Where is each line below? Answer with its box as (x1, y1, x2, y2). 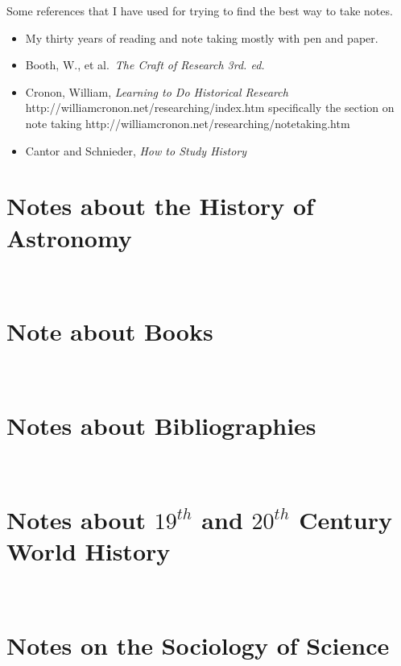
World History (6, 534, 171, 567)
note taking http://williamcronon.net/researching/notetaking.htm (25, 114, 350, 131)
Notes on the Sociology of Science (6, 628, 390, 661)
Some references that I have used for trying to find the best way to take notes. (6, 2, 393, 19)
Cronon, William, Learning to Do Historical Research (25, 83, 288, 100)
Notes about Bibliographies (6, 408, 316, 441)
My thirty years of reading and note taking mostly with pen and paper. (25, 29, 378, 46)
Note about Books (6, 315, 213, 348)
